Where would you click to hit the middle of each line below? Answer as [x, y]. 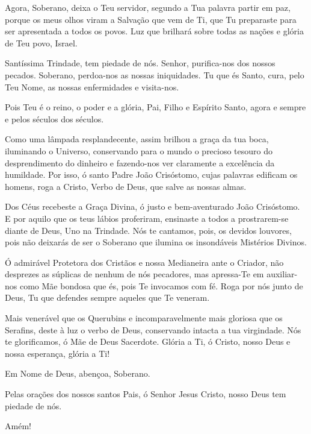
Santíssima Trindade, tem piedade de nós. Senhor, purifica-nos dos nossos [140, 63]
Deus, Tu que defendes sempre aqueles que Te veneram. [107, 297]
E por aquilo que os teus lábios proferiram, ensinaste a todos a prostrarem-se [147, 218]
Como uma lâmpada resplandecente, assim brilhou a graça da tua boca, [137, 139]
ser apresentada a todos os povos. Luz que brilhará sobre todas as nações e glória [154, 31]
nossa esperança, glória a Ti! [57, 353]
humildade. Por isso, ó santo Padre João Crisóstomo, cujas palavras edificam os [151, 175]
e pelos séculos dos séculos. [54, 118]
